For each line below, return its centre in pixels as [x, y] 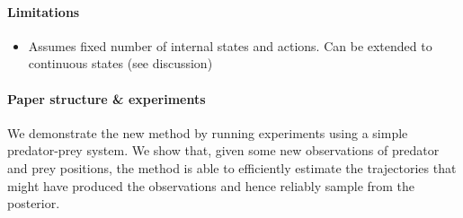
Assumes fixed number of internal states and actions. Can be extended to [230, 45]
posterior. [34, 203]
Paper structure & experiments [107, 98]
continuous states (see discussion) [120, 63]
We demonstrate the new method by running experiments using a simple [208, 132]
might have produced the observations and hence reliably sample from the [211, 185]
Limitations [44, 11]
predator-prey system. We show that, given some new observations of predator [223, 150]
